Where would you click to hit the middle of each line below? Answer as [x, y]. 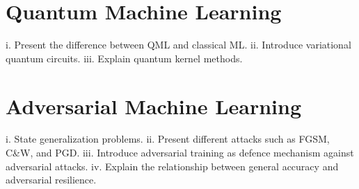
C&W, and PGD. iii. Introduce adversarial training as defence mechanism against [180, 153]
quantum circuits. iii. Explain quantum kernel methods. [124, 58]
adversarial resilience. [51, 180]
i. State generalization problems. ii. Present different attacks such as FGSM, [168, 139]
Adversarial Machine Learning [154, 106]
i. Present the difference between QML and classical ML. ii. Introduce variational [178, 45]
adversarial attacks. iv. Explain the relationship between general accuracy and [172, 166]
